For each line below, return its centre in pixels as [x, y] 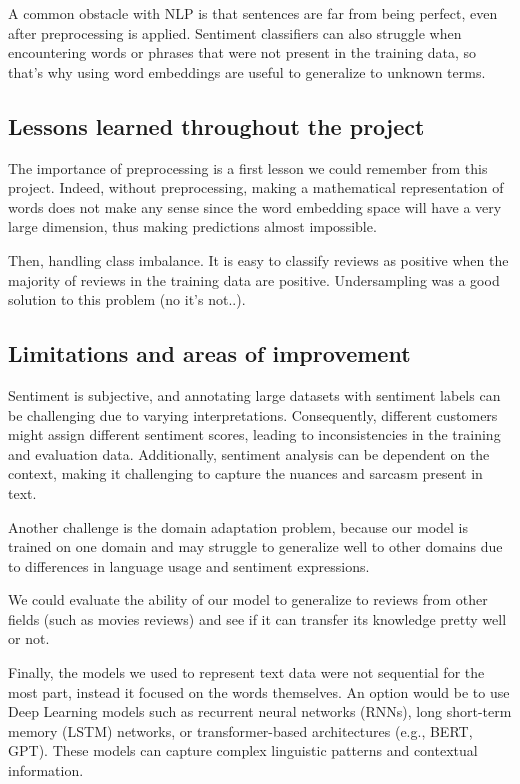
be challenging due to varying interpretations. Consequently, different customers [253, 414]
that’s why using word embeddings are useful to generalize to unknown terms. [247, 71]
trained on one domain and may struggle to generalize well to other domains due [255, 546]
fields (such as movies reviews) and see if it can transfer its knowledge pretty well [257, 618]
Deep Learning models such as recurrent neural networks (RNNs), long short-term [260, 711]
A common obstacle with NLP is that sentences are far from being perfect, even [253, 13]
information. [46, 770]
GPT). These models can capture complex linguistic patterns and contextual [243, 750]
